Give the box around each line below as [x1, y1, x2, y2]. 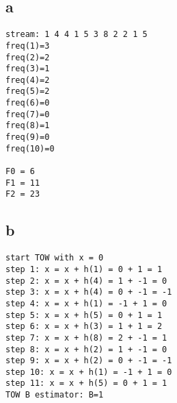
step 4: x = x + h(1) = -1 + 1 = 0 [5, 298, 167, 308]
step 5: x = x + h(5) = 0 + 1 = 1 [5, 310, 163, 320]
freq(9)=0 [5, 132, 50, 143]
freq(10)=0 [5, 143, 55, 154]
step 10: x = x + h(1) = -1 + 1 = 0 [5, 367, 172, 377]
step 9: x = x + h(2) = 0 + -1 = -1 [5, 356, 172, 366]
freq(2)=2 [5, 52, 50, 62]
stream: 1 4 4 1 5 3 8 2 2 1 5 [5, 29, 148, 40]
